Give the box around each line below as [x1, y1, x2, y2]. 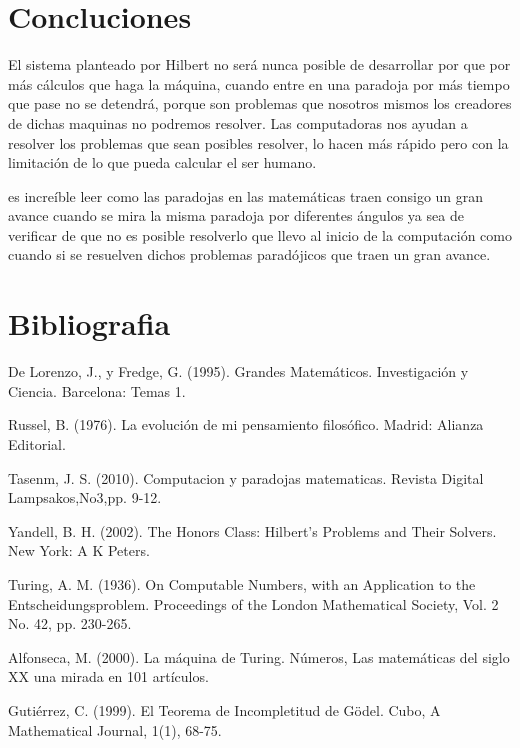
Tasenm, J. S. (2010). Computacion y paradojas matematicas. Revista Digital [8, 467, 484, 488]
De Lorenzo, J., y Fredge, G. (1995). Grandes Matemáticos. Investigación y [8, 361, 469, 382]
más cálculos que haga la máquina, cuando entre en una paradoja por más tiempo [8, 73, 510, 94]
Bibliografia [8, 303, 171, 344]
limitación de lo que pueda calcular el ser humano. [8, 152, 317, 173]
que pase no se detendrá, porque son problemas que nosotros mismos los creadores [8, 93, 512, 114]
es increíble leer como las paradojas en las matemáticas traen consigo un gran [8, 185, 484, 206]
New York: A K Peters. [8, 540, 150, 561]
